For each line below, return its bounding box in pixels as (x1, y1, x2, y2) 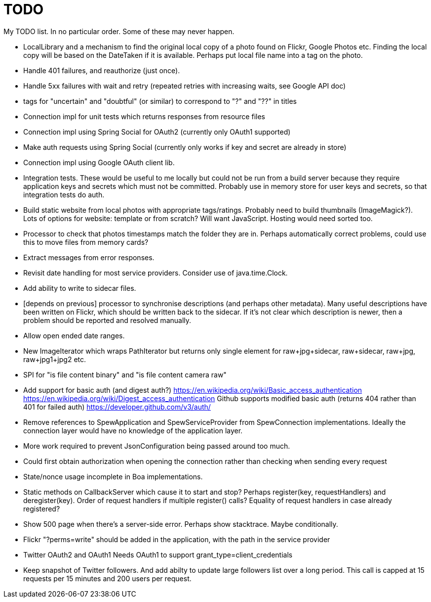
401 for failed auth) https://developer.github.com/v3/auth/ (23, 402, 211, 411)
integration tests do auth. (23, 190, 105, 199)
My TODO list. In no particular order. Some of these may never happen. (3, 27, 235, 36)
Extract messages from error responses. (23, 253, 155, 262)
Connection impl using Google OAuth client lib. (23, 158, 175, 167)
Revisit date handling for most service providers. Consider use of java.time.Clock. (23, 268, 288, 277)
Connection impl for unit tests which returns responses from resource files (23, 112, 265, 121)
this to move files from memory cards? (23, 237, 149, 246)
